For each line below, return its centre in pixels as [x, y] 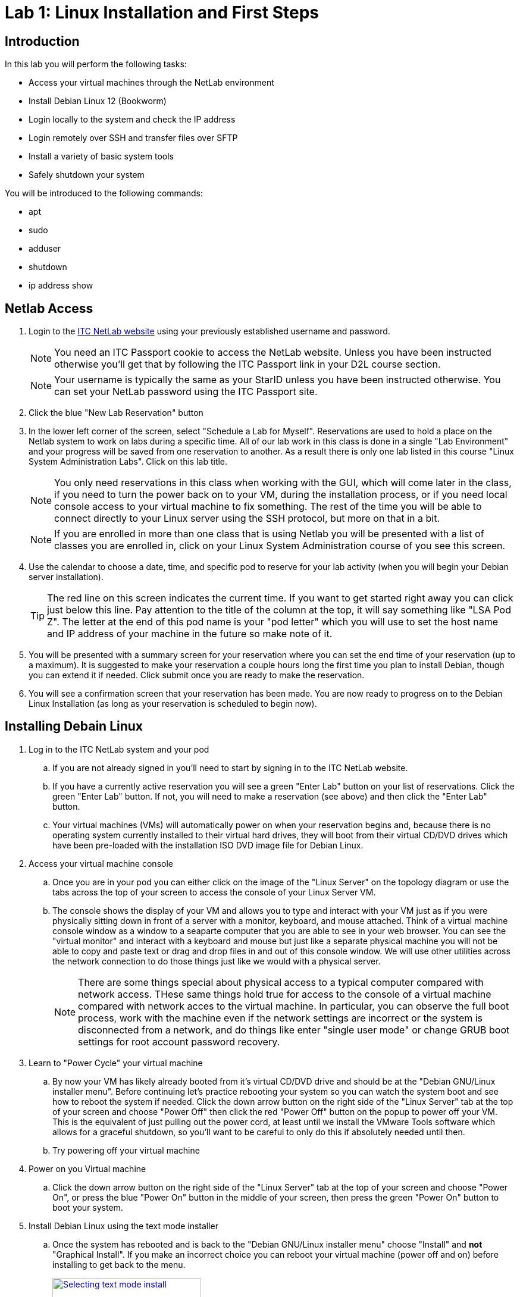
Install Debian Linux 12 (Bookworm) [98, 101]
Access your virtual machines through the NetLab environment [151, 83]
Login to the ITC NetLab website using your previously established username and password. [209, 331]
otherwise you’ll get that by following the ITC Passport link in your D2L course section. [248, 364]
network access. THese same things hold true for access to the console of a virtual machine [285, 994]
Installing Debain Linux [74, 726]
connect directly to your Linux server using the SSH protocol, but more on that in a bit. [247, 519]
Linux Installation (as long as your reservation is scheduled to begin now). [173, 704]
